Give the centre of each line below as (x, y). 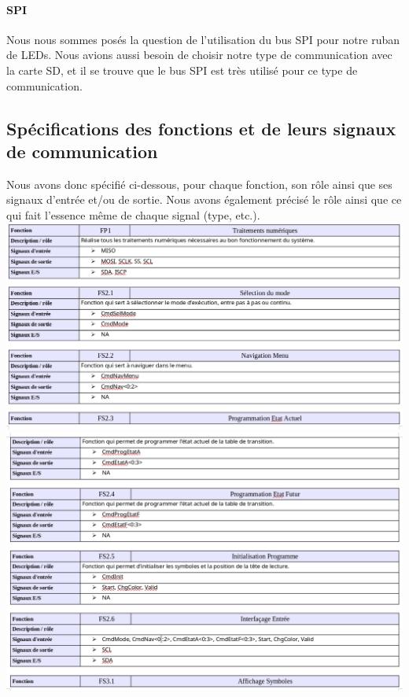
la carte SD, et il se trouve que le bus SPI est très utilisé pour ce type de (182, 70)
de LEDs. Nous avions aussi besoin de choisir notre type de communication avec (199, 55)
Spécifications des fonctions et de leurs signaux (201, 128)
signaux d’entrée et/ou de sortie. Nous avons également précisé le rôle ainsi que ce (204, 199)
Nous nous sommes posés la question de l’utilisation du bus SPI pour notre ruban (203, 39)
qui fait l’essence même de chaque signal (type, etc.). (133, 214)
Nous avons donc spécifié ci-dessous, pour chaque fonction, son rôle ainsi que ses (199, 184)
